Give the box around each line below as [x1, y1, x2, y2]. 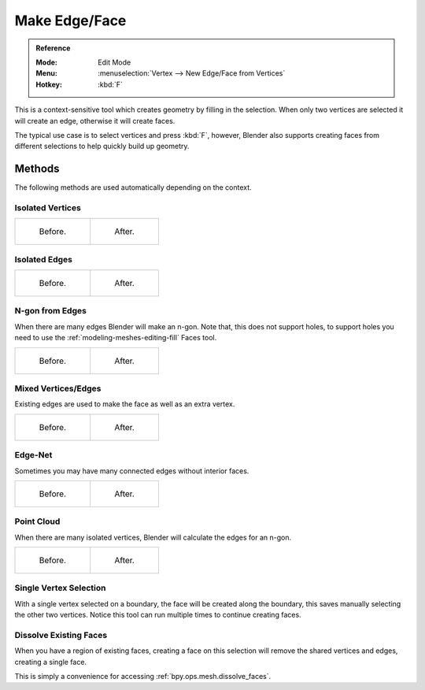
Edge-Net [14, 450, 53, 461]
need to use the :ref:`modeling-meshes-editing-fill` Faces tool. [14, 333, 217, 343]
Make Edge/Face [14, 12, 127, 29]
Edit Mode [98, 57, 131, 67]
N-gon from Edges [14, 306, 87, 317]
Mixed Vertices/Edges [14, 383, 102, 394]
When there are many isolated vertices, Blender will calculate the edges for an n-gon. [14, 532, 292, 542]
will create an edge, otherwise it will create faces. [14, 116, 176, 125]
